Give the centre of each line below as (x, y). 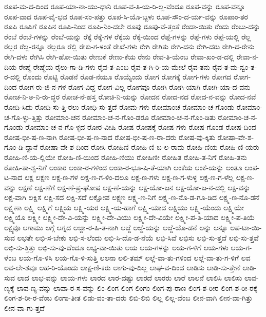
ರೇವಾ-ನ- (248, 56)
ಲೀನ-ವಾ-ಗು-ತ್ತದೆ (24, 308)
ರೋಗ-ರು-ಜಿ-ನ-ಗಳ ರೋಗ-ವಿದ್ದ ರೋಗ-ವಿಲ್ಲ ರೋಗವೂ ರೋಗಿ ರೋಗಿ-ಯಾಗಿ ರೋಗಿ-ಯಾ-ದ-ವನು (135, 86)
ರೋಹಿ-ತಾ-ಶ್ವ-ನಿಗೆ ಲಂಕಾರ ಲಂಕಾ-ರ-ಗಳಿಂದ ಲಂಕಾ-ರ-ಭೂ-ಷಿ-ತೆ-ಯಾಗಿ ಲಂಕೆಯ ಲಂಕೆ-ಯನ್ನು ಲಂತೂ (123, 167)
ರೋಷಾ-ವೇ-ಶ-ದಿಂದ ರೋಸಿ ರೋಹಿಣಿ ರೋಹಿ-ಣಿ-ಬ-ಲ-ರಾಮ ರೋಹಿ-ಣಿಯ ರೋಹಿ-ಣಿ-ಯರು (149, 147)
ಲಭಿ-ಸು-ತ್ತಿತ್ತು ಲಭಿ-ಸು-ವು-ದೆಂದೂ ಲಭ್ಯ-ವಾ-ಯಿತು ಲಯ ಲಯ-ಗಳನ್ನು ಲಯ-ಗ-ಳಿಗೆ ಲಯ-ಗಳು (116, 247)
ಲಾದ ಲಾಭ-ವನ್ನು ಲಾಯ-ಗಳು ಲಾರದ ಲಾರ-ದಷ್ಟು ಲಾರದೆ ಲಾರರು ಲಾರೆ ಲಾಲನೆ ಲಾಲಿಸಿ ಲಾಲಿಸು (130, 278)
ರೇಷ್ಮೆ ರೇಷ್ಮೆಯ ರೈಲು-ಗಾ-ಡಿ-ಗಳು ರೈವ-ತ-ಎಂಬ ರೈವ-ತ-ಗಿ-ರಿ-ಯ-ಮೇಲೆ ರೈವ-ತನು (115, 66)
